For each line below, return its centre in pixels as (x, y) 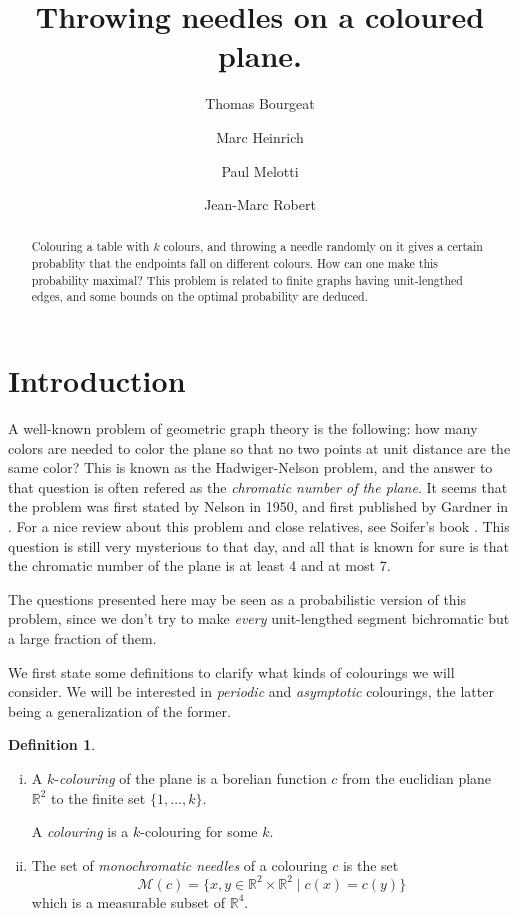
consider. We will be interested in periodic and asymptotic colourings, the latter (251, 691)
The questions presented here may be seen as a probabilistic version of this (237, 598)
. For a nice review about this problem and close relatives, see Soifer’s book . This (259, 526)
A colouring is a (80, 831)
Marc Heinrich (260, 136)
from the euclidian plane (417, 777)
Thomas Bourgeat (260, 103)
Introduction (97, 380)
